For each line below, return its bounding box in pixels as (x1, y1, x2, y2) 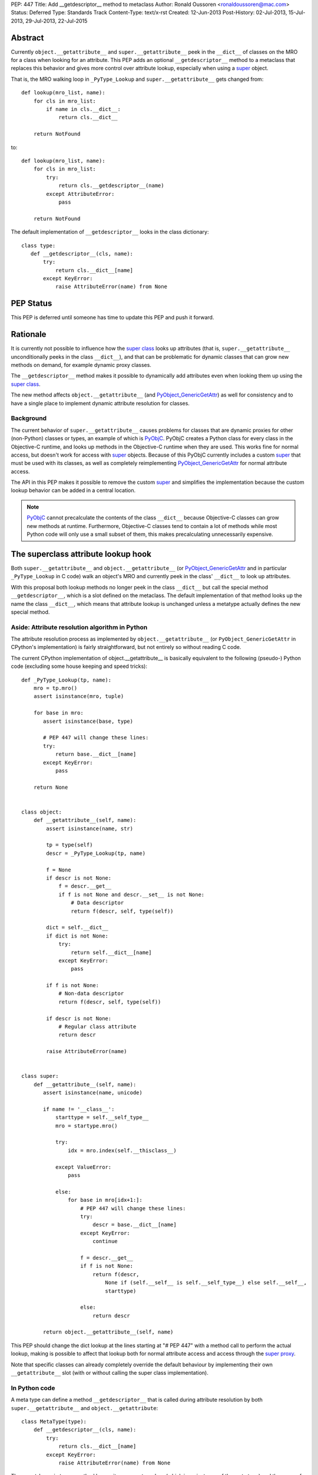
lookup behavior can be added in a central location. (11, 487, 136, 494)
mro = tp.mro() (33, 685, 78, 691)
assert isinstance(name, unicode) (43, 1089, 143, 1096)
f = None (46, 866, 71, 873)
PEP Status (11, 299, 52, 309)
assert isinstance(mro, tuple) (33, 693, 124, 700)
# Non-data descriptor (58, 990, 124, 997)
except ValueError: (55, 1163, 112, 1171)
